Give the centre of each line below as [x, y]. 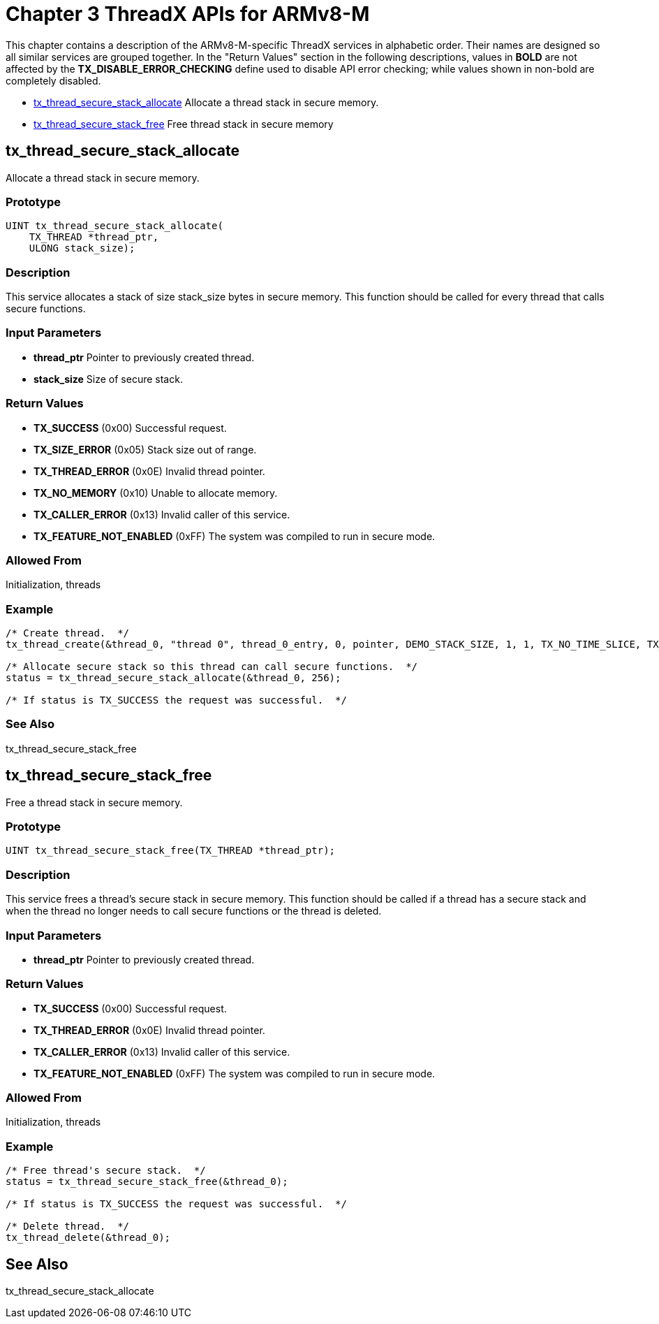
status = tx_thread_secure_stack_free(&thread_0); [147, 1182]
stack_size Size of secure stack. [108, 379]
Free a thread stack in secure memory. [94, 802]
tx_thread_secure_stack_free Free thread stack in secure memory [184, 124]
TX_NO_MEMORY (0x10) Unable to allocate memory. [156, 493]
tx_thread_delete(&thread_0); [88, 1238]
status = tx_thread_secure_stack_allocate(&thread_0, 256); [173, 678]
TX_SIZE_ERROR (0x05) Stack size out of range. [145, 449]
